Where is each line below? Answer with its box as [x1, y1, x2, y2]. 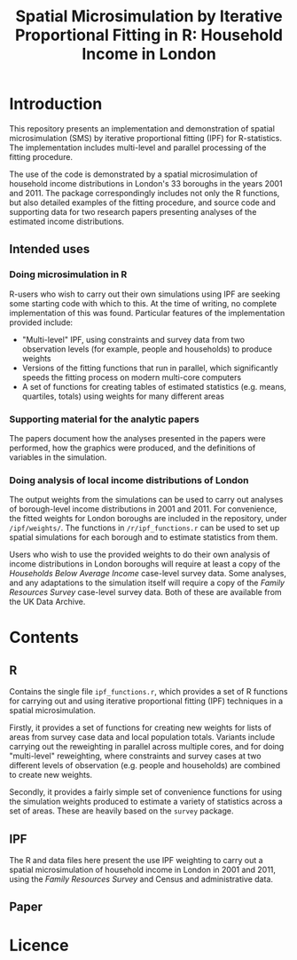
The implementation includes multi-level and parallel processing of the [9, 142, 267, 153]
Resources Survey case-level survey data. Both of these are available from [9, 587, 282, 598]
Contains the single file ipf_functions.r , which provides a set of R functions [9, 686, 288, 697]
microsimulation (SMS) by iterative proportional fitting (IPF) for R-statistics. [9, 132, 282, 143]
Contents [9, 628, 80, 647]
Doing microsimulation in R [9, 268, 128, 281]
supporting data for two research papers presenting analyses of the [9, 206, 257, 217]
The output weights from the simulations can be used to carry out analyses [9, 495, 284, 505]
